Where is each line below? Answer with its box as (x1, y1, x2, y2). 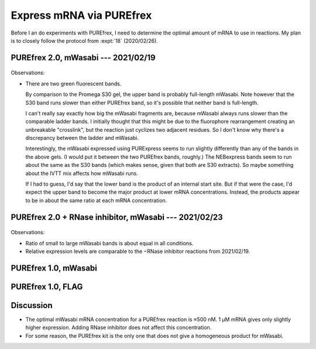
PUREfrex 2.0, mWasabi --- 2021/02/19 (11, 53, 156, 63)
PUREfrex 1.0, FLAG (11, 282, 83, 292)
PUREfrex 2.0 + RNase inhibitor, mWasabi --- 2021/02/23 (11, 212, 224, 222)
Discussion (11, 300, 53, 310)
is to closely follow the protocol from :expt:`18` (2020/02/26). (11, 37, 158, 44)
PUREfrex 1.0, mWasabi (11, 263, 98, 273)
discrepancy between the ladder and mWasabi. (25, 135, 139, 142)
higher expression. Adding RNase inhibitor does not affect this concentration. (25, 324, 212, 331)
